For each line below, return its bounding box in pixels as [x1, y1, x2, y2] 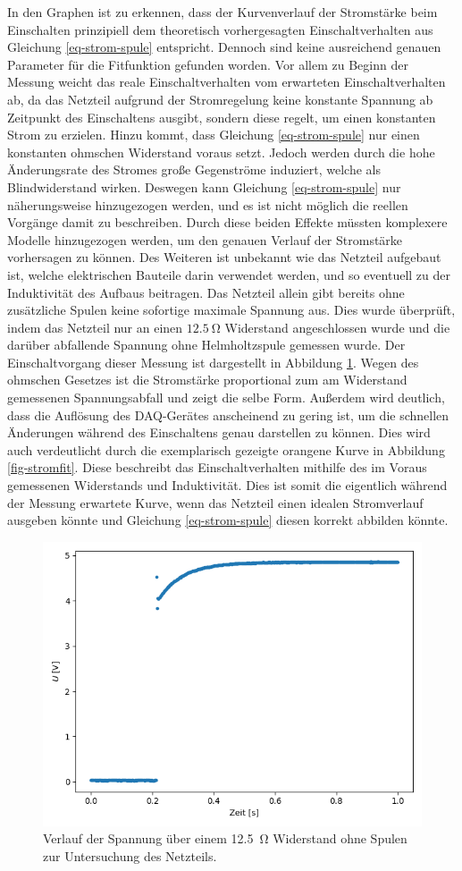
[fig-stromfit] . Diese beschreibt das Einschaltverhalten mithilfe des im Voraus [7, 458, 427, 477]
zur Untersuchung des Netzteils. [43, 847, 217, 865]
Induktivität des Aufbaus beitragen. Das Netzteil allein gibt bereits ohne [7, 283, 405, 301]
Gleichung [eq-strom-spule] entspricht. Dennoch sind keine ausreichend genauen [7, 38, 441, 56]
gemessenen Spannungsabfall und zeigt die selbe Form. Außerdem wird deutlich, [7, 388, 445, 407]
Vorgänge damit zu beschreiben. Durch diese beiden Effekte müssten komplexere [7, 213, 448, 232]
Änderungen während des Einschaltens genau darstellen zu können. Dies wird [7, 423, 431, 442]
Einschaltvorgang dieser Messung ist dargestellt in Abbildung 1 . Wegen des [7, 352, 419, 371]
